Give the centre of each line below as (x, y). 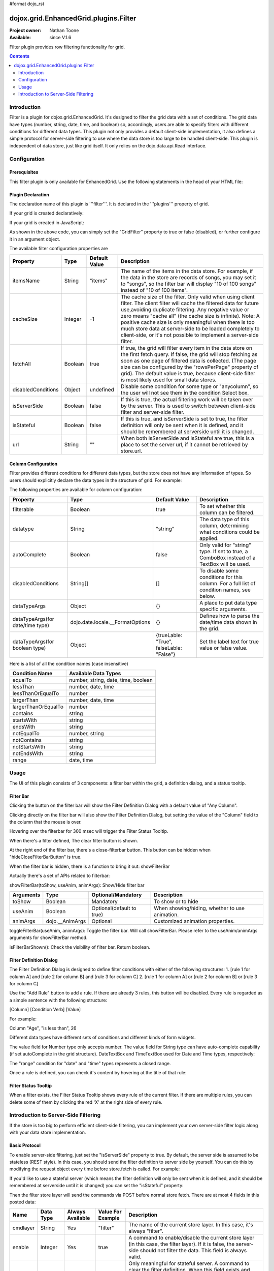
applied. (209, 538)
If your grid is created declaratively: (46, 213)
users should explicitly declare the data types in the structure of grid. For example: (96, 480)
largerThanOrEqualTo (38, 707)
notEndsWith (28, 753)
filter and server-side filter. (153, 412)
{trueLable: (169, 635)
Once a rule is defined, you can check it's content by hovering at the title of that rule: (98, 1072)
